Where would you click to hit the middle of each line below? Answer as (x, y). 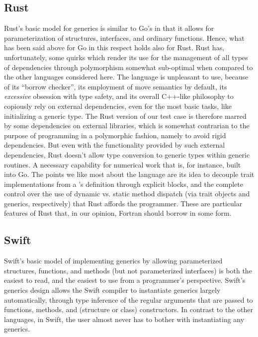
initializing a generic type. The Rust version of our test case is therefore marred (125, 116)
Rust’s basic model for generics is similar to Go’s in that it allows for (109, 28)
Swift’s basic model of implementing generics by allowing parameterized (113, 261)
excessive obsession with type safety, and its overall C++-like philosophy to (119, 96)
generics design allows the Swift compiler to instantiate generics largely (112, 290)
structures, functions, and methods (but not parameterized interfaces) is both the (128, 270)
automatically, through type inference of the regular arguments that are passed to (129, 299)
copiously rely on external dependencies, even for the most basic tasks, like (118, 106)
